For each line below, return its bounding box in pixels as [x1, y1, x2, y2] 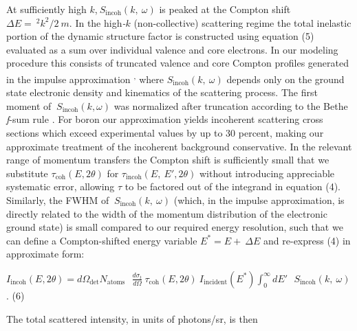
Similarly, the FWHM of [6, 192, 109, 207]
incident [203, 279, 228, 286]
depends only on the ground [226, 71, 345, 86]
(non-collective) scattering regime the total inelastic [133, 15, 351, 30]
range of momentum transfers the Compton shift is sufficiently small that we [6, 152, 329, 167]
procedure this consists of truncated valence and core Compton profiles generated [6, 56, 349, 70]
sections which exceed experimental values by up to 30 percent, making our [6, 126, 324, 139]
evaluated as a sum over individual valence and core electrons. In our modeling [6, 42, 338, 56]
